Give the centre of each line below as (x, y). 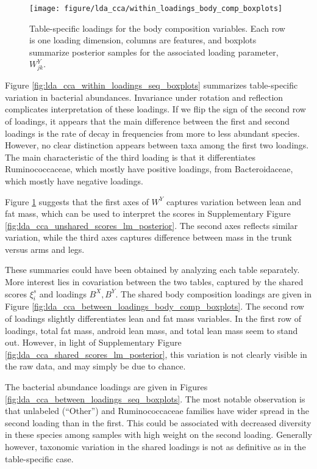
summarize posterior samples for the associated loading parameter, (154, 52)
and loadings (63, 293)
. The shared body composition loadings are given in (214, 293)
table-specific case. (39, 458)
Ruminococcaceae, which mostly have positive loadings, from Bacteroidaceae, (149, 169)
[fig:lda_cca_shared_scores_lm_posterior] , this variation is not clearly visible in (156, 354)
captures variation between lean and (234, 201)
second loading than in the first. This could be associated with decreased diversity (158, 422)
